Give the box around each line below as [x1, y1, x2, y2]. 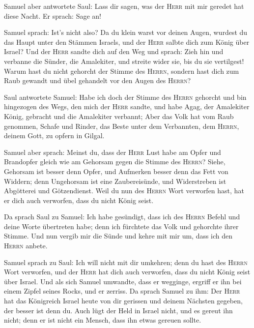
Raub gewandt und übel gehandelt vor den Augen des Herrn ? [4, 75, 191, 86]
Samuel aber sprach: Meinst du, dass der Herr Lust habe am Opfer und [4, 147, 221, 157]
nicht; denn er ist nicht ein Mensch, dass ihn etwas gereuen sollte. [4, 315, 201, 325]
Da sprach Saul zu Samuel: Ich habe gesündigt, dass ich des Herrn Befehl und [4, 211, 240, 222]
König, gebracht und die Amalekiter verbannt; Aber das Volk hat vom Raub [4, 111, 234, 121]
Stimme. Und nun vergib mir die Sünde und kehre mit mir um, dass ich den [4, 231, 233, 241]
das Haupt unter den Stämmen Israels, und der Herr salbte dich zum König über [4, 36, 250, 47]
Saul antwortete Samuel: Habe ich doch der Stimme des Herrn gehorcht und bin [4, 91, 247, 102]
